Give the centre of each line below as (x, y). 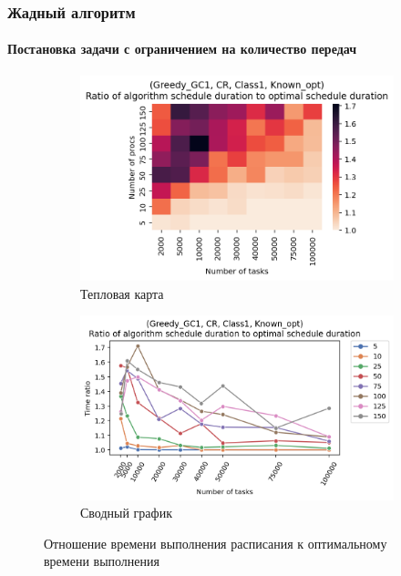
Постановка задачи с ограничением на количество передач (182, 49)
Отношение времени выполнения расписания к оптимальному (216, 543)
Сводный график (126, 513)
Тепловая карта (122, 293)
